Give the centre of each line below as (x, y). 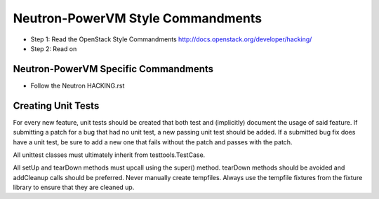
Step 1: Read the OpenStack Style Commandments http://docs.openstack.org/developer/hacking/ (171, 39)
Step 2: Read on (54, 48)
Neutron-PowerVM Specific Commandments (113, 69)
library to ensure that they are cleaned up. (74, 187)
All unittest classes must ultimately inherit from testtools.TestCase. (109, 155)
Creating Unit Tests (56, 105)
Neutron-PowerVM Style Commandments (138, 18)
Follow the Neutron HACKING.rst (78, 85)
